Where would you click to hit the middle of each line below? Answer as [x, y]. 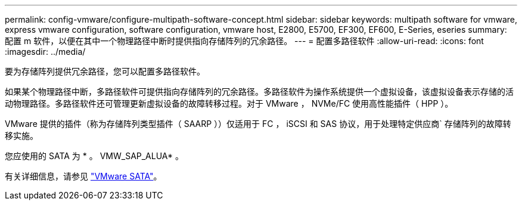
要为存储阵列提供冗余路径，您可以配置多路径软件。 [105, 71]
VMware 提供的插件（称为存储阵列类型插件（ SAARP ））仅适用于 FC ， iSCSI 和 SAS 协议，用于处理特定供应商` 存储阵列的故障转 [258, 124]
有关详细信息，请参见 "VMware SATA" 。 [83, 176]
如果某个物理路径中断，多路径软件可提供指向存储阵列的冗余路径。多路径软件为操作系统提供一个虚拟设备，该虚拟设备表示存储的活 [259, 91]
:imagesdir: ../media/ [45, 52]
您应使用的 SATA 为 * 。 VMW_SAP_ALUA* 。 [94, 156]
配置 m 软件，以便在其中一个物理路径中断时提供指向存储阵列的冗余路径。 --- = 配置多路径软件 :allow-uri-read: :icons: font [244, 41]
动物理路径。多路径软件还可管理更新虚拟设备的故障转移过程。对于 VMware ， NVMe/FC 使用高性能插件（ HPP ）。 [229, 103]
